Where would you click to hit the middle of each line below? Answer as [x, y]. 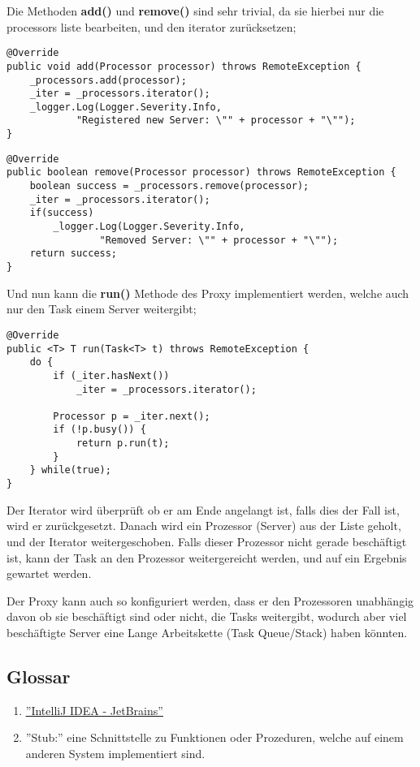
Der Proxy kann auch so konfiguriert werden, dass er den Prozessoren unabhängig [210, 600]
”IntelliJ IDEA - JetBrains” [94, 710]
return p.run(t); [123, 444]
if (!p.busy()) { [100, 430]
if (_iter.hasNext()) [111, 375]
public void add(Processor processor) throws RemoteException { [184, 66]
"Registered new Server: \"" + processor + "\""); [216, 121]
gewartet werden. [49, 573]
